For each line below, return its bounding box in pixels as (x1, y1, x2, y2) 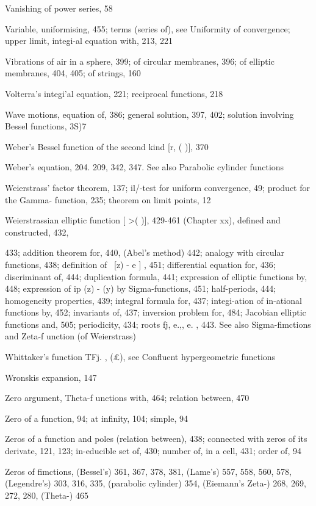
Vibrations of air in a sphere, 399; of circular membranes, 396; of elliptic (5, 54, 275, 67)
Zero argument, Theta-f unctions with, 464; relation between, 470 (5, 391, 250, 404)
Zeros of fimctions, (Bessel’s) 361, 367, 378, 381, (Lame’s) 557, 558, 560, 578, (5, 464, 292, 477)
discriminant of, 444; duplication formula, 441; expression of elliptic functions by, (5, 270, 307, 283)
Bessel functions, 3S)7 (5, 120, 87, 132)
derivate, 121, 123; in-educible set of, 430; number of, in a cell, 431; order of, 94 (5, 444, 301, 457)
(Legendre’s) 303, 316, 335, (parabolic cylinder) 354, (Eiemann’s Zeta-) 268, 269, (5, 477, 306, 490)
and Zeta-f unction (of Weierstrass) (5, 330, 136, 342)
